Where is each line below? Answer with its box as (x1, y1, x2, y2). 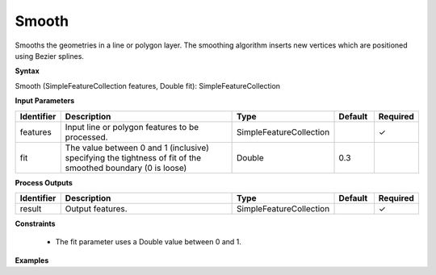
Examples (15, 255, 49, 265)
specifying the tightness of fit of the (65, 152, 202, 163)
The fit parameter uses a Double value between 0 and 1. (55, 237, 242, 247)
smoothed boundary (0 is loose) (65, 162, 187, 173)
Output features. (65, 202, 128, 214)
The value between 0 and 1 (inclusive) (65, 142, 210, 153)
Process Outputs (15, 177, 73, 187)
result (19, 202, 42, 214)
